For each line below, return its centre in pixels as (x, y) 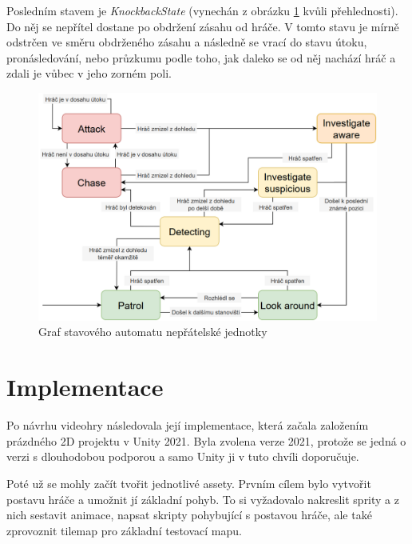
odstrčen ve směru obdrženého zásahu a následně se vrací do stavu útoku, (187, 42)
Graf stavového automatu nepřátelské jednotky (153, 332)
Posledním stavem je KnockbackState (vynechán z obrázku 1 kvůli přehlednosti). (202, 10)
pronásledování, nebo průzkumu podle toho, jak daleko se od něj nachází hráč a (201, 57)
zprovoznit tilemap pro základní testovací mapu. (124, 530)
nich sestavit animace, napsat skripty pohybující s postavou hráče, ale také (189, 515)
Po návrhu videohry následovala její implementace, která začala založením (188, 425)
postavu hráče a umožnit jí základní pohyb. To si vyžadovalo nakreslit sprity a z (203, 499)
